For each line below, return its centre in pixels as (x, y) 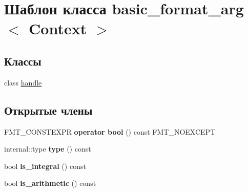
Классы (23, 61)
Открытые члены (48, 110)
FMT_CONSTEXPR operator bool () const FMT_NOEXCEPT (110, 131)
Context (58, 28)
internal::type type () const (48, 149)
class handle (23, 82)
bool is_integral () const (45, 166)
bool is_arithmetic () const (50, 183)
